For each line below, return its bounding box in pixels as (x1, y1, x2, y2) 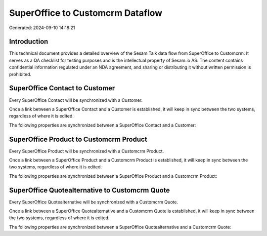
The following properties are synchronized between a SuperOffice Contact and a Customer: (9, 122, 196, 128)
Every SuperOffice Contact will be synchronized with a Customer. (9, 97, 143, 103)
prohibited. (9, 71, 32, 77)
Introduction (9, 38, 48, 46)
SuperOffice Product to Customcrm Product (9, 135, 148, 143)
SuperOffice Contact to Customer (9, 84, 115, 92)
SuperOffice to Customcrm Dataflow (9, 7, 163, 18)
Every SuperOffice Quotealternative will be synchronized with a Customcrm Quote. (9, 199, 178, 205)
